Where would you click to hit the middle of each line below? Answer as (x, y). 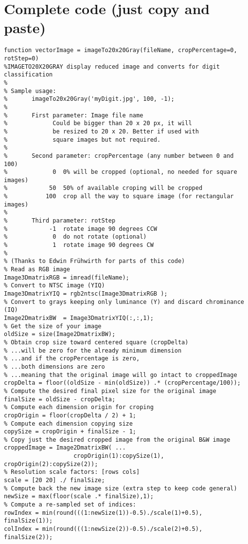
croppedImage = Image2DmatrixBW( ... (65, 448)
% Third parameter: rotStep (60, 221)
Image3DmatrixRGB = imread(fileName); (67, 277)
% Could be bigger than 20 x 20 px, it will (98, 123)
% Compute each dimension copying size (68, 423)
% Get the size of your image (53, 326)
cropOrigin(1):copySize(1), (119, 456)
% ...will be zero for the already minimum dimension (93, 350)
